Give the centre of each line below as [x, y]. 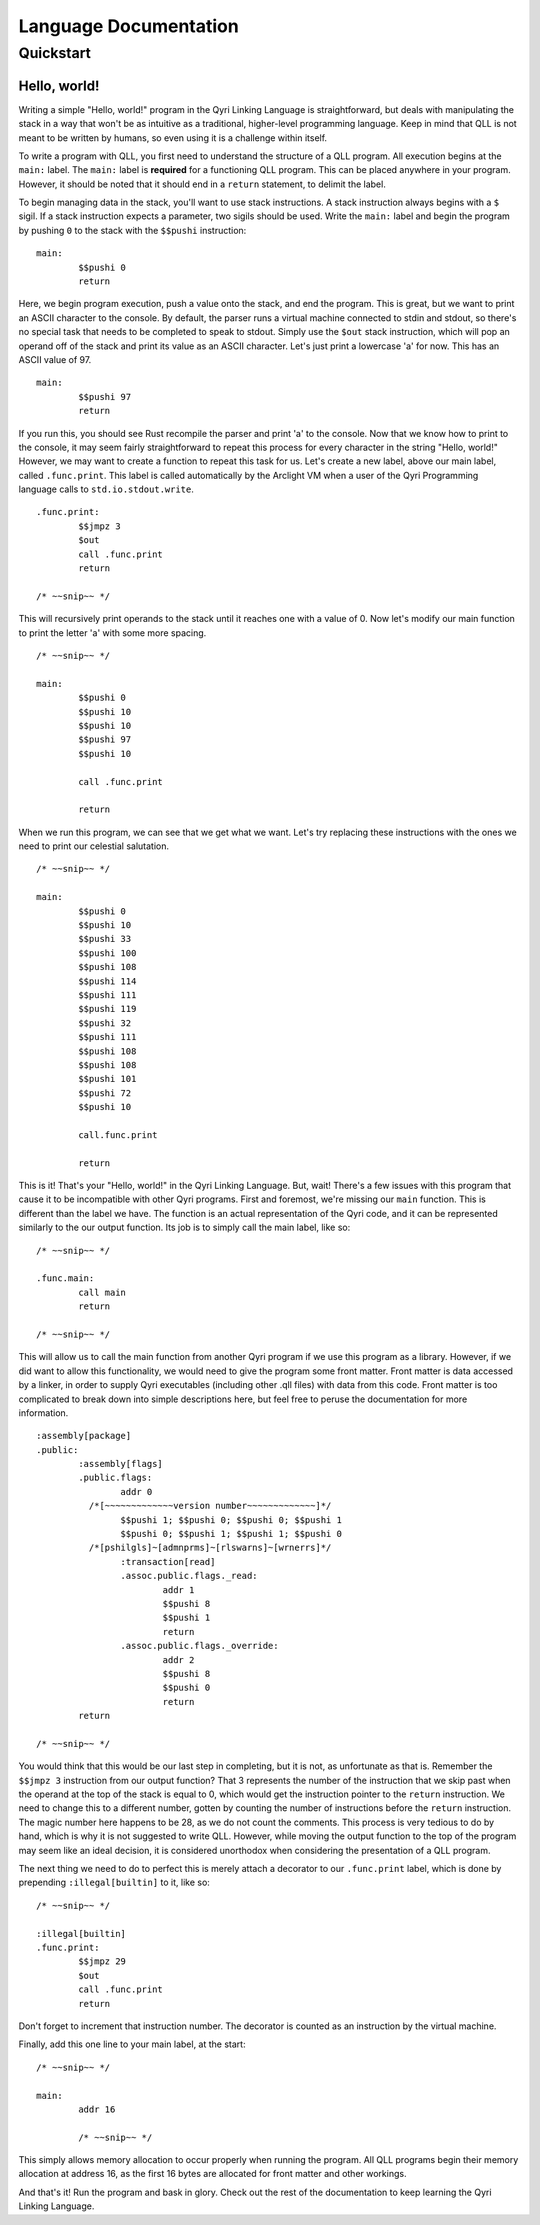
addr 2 [178, 1659]
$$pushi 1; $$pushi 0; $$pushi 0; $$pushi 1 [231, 1519]
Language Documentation [128, 26]
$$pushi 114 [107, 981]
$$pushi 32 [105, 1023]
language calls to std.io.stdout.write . [106, 489]
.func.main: [65, 1278]
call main [102, 1292]
